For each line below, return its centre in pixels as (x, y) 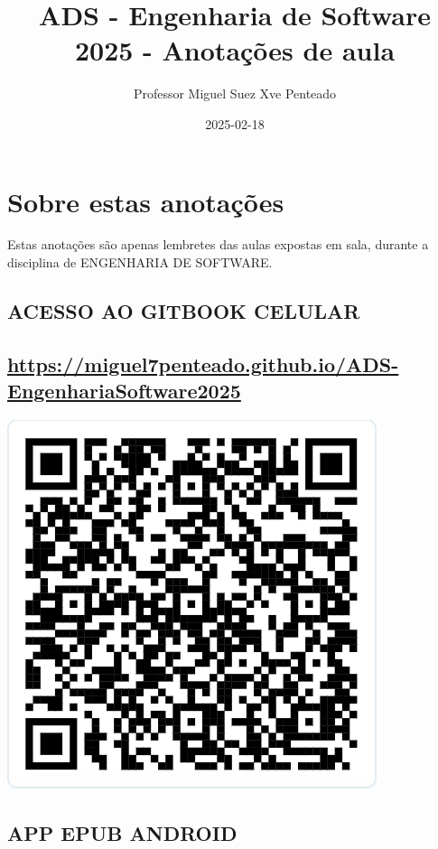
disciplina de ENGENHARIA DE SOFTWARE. (140, 262)
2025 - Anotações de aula (235, 50)
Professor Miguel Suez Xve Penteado (235, 93)
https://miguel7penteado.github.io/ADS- (203, 364)
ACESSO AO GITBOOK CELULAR (184, 311)
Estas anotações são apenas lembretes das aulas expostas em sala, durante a (218, 244)
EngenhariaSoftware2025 (124, 391)
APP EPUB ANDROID (122, 832)
